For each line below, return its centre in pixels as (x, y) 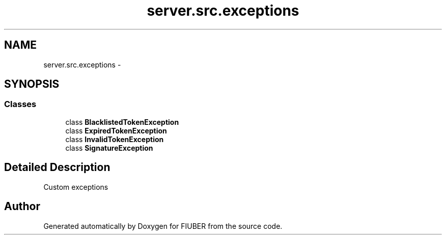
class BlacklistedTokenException (122, 122)
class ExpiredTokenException (116, 130)
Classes (20, 104)
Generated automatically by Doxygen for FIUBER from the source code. (163, 226)
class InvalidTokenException (115, 139)
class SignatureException (109, 148)
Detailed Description (57, 167)
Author (22, 207)
